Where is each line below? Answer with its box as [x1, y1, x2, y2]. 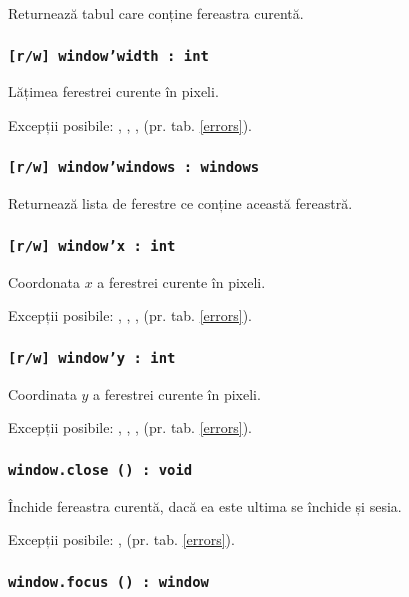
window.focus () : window [8, 573, 209, 590]
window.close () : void [8, 461, 193, 478]
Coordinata [8, 383, 77, 404]
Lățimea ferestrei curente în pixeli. [8, 81, 219, 102]
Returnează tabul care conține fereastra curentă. [8, 3, 304, 23]
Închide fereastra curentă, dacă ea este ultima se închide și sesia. [8, 495, 402, 516]
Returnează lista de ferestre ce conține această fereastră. [8, 193, 353, 214]
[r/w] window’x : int [8, 237, 176, 254]
